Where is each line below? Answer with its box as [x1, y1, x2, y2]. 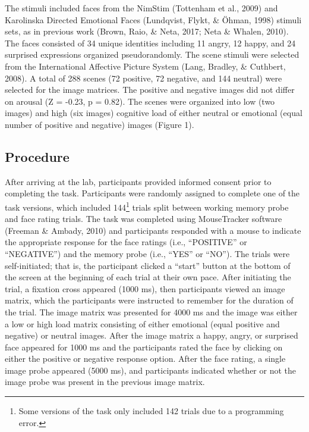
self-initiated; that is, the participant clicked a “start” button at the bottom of [5, 259, 291, 271]
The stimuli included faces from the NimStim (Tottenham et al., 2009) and [5, 2, 278, 14]
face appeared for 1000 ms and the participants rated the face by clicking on [5, 340, 283, 353]
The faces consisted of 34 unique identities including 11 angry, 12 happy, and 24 [5, 36, 296, 49]
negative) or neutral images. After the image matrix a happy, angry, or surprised [5, 329, 298, 342]
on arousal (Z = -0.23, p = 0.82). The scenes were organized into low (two [5, 95, 275, 107]
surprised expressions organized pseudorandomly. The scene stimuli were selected [5, 48, 299, 61]
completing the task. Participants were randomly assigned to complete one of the [5, 187, 300, 199]
